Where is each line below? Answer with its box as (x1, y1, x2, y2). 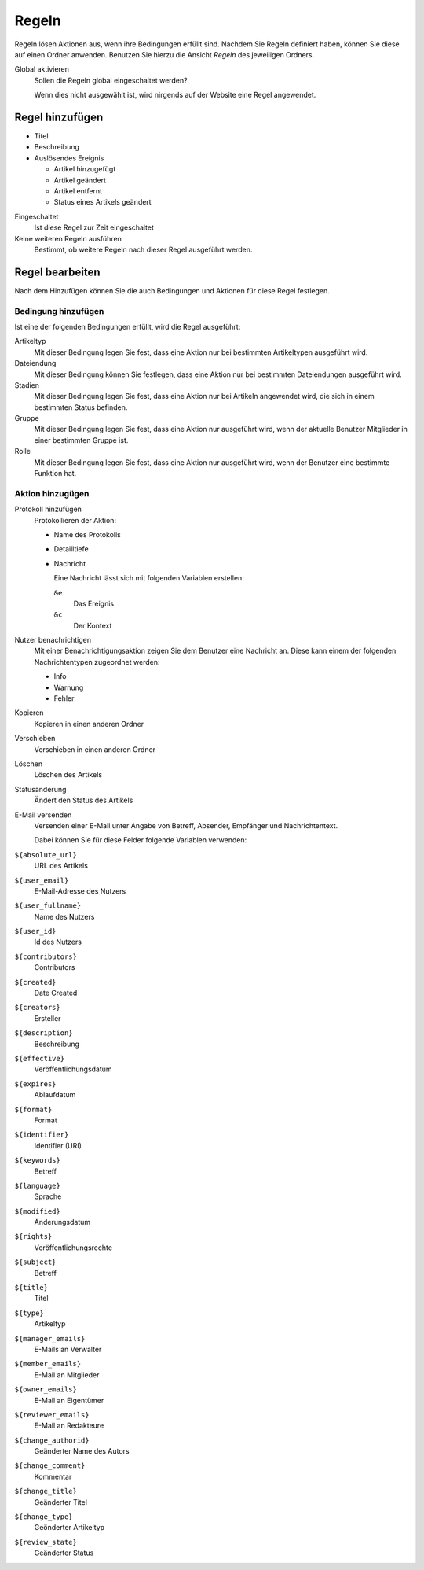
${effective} (14, 1054, 65, 1063)
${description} (14, 1029, 74, 1037)
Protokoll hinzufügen (14, 504, 82, 514)
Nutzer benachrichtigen (14, 636, 92, 645)
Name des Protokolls (53, 529, 121, 539)
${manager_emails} (14, 1334, 86, 1343)
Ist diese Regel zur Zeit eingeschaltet (34, 223, 155, 232)
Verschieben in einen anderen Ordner (34, 744, 156, 754)
